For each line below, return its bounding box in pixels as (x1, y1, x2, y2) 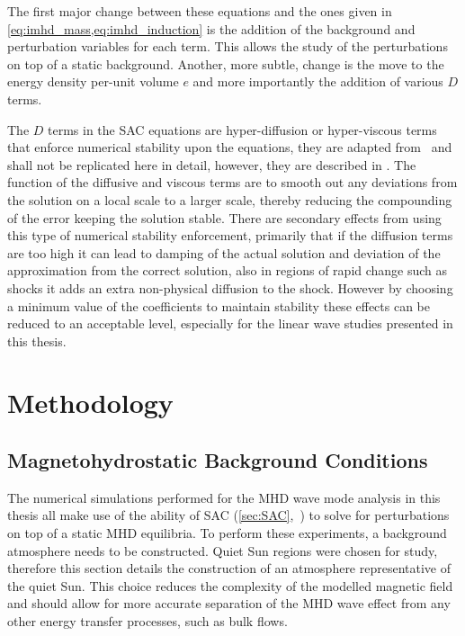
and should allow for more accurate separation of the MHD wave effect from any (7, 594, 451, 613)
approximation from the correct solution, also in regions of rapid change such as (7, 261, 448, 280)
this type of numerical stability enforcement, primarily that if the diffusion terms (7, 226, 453, 245)
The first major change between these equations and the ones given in (7, 2, 392, 20)
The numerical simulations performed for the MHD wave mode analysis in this (7, 488, 441, 506)
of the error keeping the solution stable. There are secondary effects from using (7, 208, 442, 227)
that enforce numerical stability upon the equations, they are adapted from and (7, 138, 452, 157)
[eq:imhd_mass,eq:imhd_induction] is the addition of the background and (7, 19, 416, 38)
